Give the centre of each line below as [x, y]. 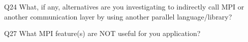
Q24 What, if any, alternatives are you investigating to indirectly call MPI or [124, 6]
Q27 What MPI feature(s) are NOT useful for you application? [102, 33]
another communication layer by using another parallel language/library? [118, 16]
